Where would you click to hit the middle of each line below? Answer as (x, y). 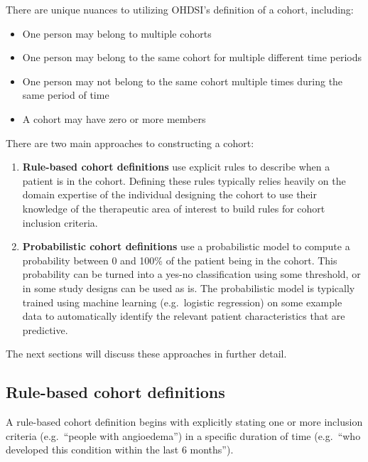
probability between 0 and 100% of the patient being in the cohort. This (180, 260)
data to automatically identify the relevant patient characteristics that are (184, 316)
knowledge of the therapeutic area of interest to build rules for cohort (174, 208)
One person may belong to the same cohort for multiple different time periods (192, 57)
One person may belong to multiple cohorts (117, 33)
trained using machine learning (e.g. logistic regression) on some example (182, 302)
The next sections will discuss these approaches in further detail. (146, 354)
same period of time (66, 95)
